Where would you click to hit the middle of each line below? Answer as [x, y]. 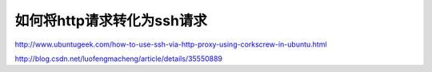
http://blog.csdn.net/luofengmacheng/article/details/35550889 [119, 59]
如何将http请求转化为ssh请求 [111, 21]
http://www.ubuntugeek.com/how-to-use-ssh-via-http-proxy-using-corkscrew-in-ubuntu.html [171, 44]
